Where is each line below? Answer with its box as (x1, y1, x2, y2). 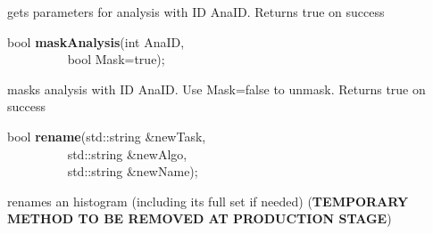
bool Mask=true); (67, 50, 165, 69)
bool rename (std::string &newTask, (7, 126, 206, 145)
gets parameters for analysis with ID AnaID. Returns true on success (7, 3, 385, 20)
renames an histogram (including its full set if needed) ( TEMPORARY (7, 191, 409, 210)
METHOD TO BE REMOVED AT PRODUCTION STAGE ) (7, 209, 392, 228)
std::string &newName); (67, 162, 198, 181)
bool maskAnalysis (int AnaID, (7, 32, 185, 51)
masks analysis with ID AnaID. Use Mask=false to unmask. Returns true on (7, 79, 426, 98)
